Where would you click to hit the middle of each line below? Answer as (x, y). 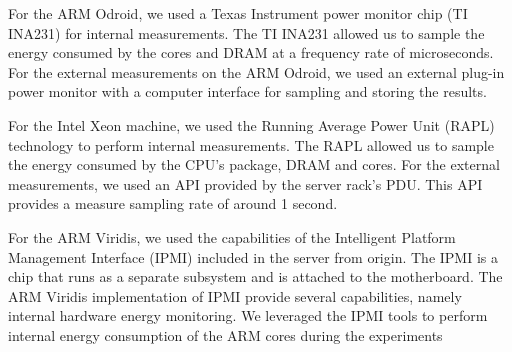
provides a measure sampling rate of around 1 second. (173, 203)
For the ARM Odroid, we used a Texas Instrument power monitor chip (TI (238, 13)
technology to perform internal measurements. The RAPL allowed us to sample (251, 144)
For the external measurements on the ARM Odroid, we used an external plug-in (256, 71)
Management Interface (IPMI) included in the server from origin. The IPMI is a (253, 256)
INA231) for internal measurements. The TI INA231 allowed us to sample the (246, 32)
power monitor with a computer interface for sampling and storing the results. (247, 91)
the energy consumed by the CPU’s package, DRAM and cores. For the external (254, 164)
